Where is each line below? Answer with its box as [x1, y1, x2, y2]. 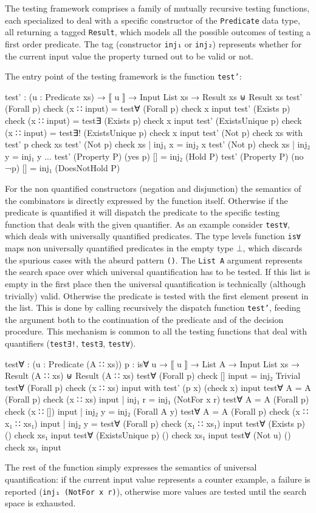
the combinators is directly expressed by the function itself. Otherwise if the [5, 194, 288, 206]
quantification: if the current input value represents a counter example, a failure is [5, 472, 311, 485]
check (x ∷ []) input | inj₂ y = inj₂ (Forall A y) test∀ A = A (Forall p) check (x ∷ [5, 404, 309, 417]
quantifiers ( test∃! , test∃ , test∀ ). [5, 336, 136, 349]
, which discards [242, 242, 303, 254]
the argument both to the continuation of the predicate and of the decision [5, 313, 284, 325]
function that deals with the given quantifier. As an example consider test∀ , [5, 217, 290, 230]
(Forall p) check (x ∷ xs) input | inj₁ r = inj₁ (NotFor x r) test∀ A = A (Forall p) [5, 393, 309, 406]
